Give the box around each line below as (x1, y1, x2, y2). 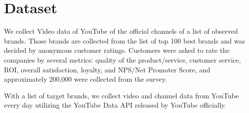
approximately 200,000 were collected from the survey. (4, 74, 167, 84)
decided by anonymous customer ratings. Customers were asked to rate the (4, 45, 230, 55)
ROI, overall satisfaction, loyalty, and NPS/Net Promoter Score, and (4, 64, 211, 74)
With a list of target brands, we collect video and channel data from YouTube (4, 90, 239, 100)
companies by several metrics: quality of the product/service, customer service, (4, 54, 241, 65)
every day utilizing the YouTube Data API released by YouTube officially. (4, 100, 226, 110)
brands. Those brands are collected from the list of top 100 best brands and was (4, 35, 245, 45)
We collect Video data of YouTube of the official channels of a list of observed (4, 26, 238, 36)
